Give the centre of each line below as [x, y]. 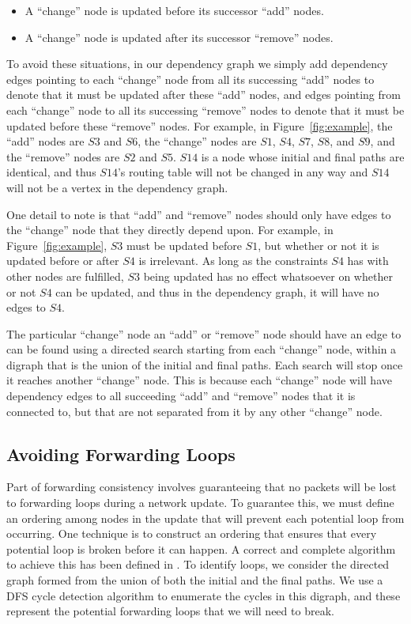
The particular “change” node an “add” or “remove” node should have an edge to [204, 333]
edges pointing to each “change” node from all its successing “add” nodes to [190, 79]
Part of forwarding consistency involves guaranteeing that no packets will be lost [202, 487]
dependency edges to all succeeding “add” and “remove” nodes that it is [181, 396]
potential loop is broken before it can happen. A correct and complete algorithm [201, 548]
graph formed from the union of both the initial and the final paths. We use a [195, 580]
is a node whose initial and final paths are [303, 156]
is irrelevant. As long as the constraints [233, 261]
